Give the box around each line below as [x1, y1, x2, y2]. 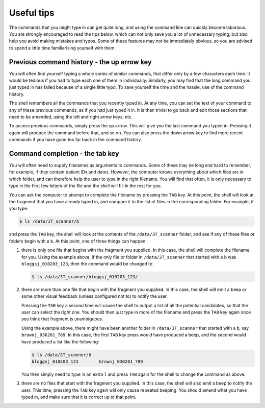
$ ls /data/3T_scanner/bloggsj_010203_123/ [31, 274, 138, 279]
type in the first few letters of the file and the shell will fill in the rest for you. [9, 183, 162, 189]
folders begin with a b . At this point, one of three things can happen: [9, 238, 147, 244]
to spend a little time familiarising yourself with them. [9, 45, 116, 51]
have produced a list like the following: [21, 338, 99, 345]
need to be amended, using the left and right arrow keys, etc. [9, 114, 132, 120]
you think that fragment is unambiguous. [21, 316, 104, 322]
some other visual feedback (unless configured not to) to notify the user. [21, 293, 168, 299]
